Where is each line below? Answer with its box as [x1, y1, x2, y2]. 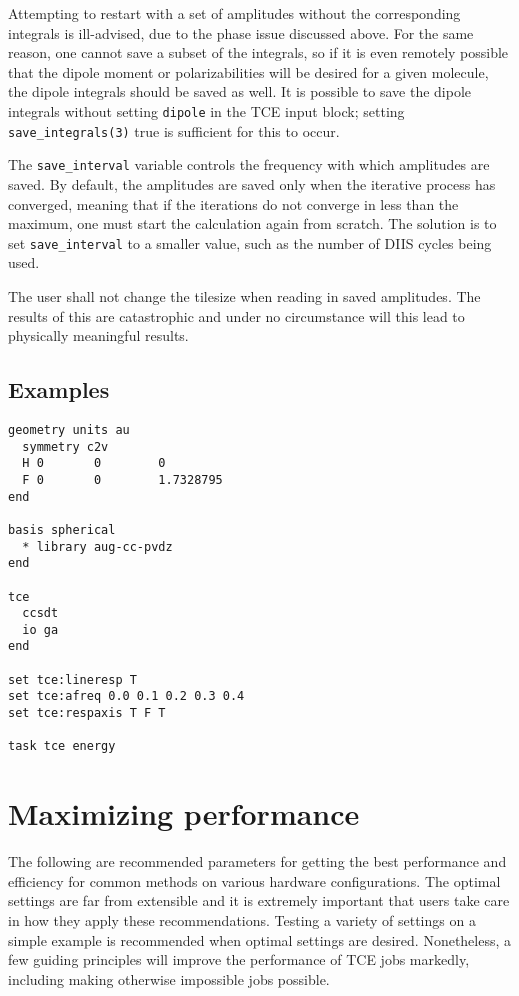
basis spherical [8, 522, 116, 537]
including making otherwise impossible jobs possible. [8, 968, 330, 989]
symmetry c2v [22, 439, 109, 454]
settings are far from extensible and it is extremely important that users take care [8, 890, 510, 911]
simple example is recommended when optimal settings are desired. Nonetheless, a [8, 929, 512, 950]
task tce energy [8, 739, 116, 754]
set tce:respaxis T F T [8, 706, 166, 721]
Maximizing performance [8, 793, 360, 834]
